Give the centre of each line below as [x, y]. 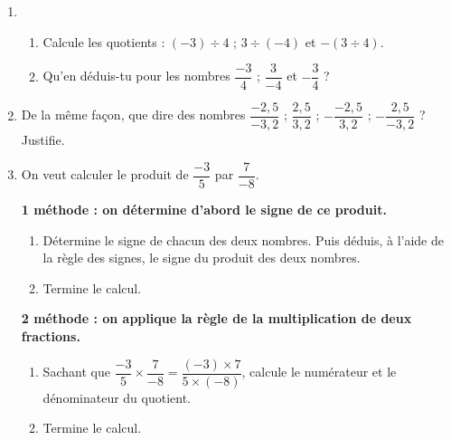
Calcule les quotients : [104, 41]
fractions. [51, 335]
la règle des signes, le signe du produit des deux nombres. [202, 258]
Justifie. [43, 140]
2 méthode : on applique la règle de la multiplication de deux [216, 318]
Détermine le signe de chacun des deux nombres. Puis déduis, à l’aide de [243, 239]
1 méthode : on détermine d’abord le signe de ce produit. [204, 209]
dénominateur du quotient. [117, 397]
